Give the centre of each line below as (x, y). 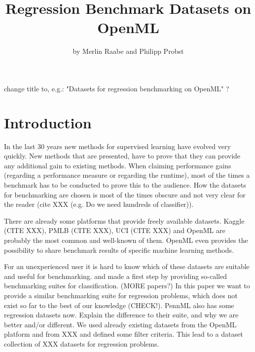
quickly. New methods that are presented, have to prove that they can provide (122, 156)
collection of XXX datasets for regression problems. (82, 343)
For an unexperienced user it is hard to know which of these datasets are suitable (127, 266)
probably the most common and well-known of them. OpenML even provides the (126, 240)
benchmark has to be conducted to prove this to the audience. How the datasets (125, 185)
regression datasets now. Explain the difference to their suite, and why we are (121, 315)
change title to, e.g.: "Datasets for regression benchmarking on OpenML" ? (117, 88)
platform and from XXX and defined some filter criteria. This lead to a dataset (124, 334)
